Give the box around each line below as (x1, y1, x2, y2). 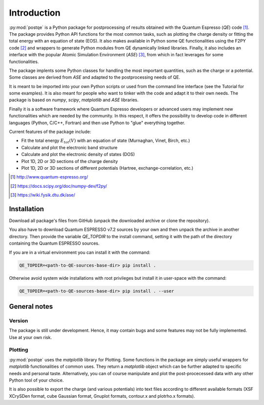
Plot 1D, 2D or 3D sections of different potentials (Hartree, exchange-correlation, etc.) (21, 165, 194, 171)
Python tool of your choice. (9, 377, 64, 383)
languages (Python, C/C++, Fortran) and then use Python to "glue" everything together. (9, 120, 185, 126)
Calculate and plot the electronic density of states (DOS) (21, 152, 135, 157)
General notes (9, 302, 53, 311)
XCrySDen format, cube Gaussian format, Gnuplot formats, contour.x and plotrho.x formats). (9, 393, 195, 399)
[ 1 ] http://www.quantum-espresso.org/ (10, 174, 88, 180)
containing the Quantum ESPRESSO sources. (9, 240, 100, 247)
